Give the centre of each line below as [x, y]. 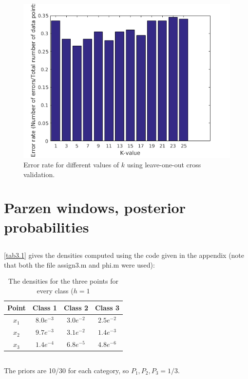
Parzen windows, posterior [95, 208]
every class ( [55, 291]
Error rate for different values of [71, 165]
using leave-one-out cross [164, 165]
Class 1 [45, 307]
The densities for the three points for [63, 281]
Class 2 [76, 307]
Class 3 [107, 307]
